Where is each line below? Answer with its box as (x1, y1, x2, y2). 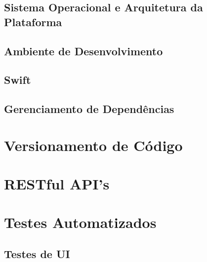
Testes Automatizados (4, 212, 157, 232)
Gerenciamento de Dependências (4, 101, 174, 116)
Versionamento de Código (4, 135, 183, 155)
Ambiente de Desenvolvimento (4, 43, 163, 58)
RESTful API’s (4, 174, 110, 194)
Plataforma (4, 14, 62, 29)
